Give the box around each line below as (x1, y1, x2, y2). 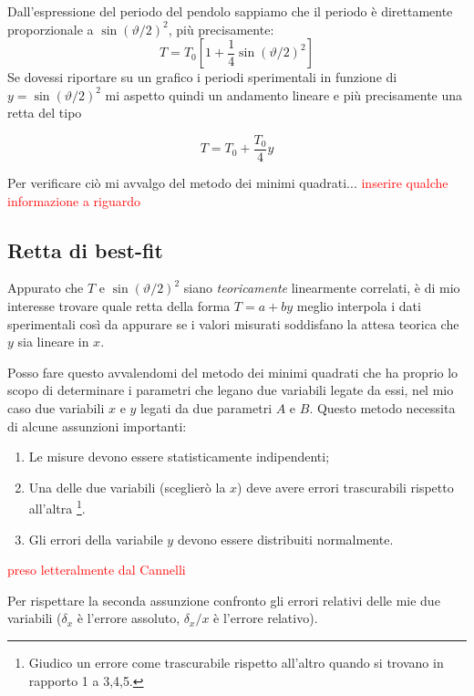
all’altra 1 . (28, 496, 86, 518)
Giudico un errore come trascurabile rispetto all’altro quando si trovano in (28, 652, 444, 671)
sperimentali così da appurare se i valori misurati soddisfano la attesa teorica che (7, 314, 459, 333)
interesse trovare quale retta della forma (7, 296, 231, 316)
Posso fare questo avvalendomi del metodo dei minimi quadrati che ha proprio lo (7, 362, 459, 381)
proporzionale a (7, 19, 94, 38)
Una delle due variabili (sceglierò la (28, 477, 226, 496)
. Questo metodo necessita (309, 398, 456, 417)
